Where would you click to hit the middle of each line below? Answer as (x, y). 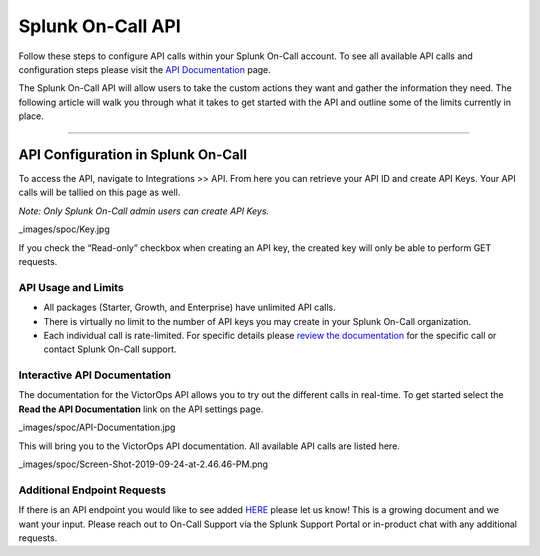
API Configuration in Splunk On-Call (132, 154)
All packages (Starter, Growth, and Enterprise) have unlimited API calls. (189, 307)
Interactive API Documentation (95, 375)
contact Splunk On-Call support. (110, 349)
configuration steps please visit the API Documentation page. (145, 69)
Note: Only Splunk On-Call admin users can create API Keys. (144, 211)
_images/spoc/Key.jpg (64, 229)
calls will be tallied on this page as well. (99, 192)
